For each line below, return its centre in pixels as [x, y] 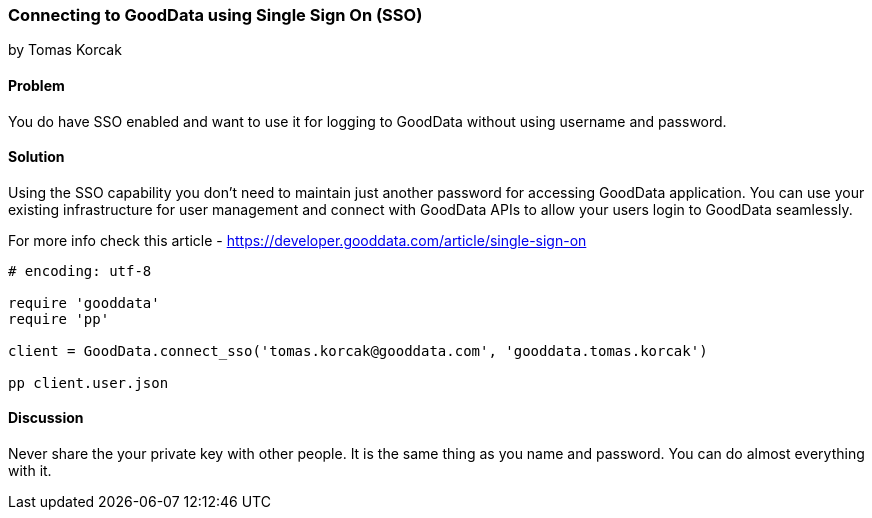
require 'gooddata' [84, 302]
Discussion [46, 418]
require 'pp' [59, 318]
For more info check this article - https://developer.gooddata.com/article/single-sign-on [297, 240]
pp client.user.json [88, 382]
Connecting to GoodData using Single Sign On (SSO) [215, 15]
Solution [36, 157]
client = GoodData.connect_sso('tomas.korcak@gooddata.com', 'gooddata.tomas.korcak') [358, 350]
